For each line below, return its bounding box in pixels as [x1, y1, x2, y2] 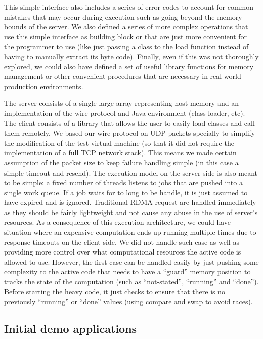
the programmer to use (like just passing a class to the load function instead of [4, 41, 249, 52]
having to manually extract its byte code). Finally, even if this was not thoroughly [4, 51, 259, 61]
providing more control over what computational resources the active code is [4, 246, 241, 257]
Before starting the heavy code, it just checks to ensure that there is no [4, 286, 226, 296]
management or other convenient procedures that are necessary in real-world [4, 71, 241, 81]
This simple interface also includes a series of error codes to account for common [4, 2, 254, 12]
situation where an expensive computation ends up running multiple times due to [4, 227, 256, 237]
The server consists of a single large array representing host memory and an [4, 98, 239, 108]
